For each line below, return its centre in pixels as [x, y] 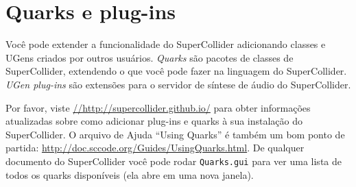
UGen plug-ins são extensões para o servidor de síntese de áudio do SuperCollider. [178, 84]
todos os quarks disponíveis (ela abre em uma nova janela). [130, 174]
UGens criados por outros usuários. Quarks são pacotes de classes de [150, 57]
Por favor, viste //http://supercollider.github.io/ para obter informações [158, 107]
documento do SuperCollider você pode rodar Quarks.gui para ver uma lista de [174, 161]
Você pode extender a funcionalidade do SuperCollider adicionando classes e [166, 44]
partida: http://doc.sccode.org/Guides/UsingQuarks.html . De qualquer [155, 148]
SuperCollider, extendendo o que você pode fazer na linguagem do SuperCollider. [176, 71]
